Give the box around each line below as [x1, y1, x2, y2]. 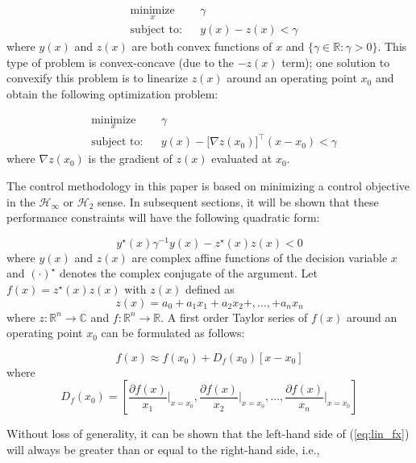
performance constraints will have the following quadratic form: [6, 209, 320, 226]
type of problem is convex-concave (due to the [6, 53, 235, 70]
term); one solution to [281, 53, 390, 70]
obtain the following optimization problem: [6, 86, 218, 102]
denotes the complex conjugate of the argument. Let [59, 265, 318, 282]
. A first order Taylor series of [160, 308, 308, 325]
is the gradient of [88, 150, 173, 167]
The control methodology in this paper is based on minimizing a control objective [6, 177, 410, 194]
